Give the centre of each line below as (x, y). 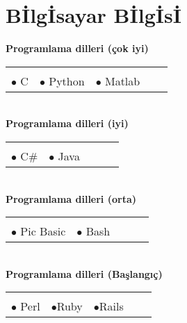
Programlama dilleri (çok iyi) (77, 48)
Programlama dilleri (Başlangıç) (84, 273)
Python (67, 81)
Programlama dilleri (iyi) (67, 123)
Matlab (122, 81)
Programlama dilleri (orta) (71, 198)
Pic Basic (43, 231)
